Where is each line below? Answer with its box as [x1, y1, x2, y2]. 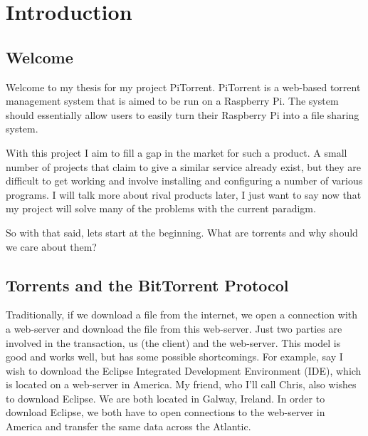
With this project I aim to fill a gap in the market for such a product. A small [6, 145, 347, 160]
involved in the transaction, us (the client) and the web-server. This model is [6, 335, 341, 350]
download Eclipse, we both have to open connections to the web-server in [6, 405, 325, 420]
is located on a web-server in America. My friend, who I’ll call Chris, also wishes [6, 377, 357, 392]
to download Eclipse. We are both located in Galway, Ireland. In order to [6, 390, 325, 405]
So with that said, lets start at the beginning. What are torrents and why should [6, 224, 358, 239]
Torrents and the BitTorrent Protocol [6, 274, 289, 296]
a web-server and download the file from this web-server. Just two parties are [6, 321, 342, 336]
